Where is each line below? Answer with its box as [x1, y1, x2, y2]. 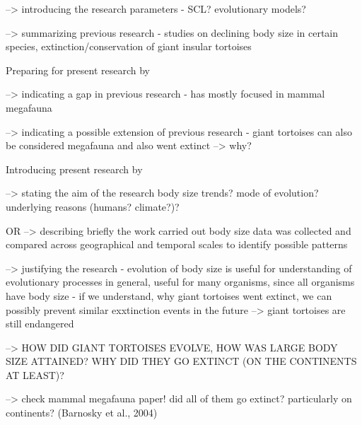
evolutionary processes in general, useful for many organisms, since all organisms [6, 274, 355, 289]
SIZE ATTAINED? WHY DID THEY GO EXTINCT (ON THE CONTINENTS [6, 354, 357, 368]
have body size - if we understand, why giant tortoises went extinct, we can [6, 288, 332, 303]
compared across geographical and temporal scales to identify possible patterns [6, 237, 348, 252]
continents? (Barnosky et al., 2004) [6, 405, 158, 420]
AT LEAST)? [6, 367, 64, 382]
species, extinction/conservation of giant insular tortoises [6, 39, 252, 54]
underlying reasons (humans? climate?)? [6, 199, 180, 214]
